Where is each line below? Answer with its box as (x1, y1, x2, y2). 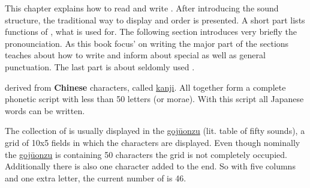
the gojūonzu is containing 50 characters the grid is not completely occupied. (5, 148, 287, 160)
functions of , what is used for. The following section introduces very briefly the (5, 25, 297, 38)
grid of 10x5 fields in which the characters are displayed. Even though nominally (5, 136, 300, 148)
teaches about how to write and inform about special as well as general (5, 49, 266, 61)
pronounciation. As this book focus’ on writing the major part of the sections (5, 37, 289, 49)
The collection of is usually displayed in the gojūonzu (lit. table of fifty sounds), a (5, 124, 305, 137)
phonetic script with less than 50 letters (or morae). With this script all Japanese (5, 92, 304, 105)
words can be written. (5, 104, 85, 117)
